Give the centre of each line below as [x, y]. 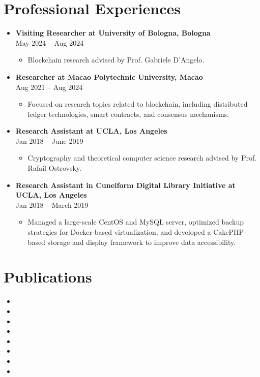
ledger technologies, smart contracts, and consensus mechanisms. [128, 114]
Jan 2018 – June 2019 [49, 140]
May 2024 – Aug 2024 [50, 42]
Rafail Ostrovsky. [54, 168]
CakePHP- [230, 232]
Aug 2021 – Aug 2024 [49, 87]
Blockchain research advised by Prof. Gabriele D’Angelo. [116, 60]
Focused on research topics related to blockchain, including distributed [138, 104]
